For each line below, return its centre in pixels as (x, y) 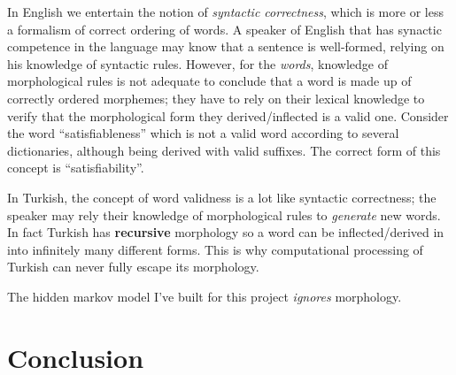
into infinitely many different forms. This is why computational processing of (215, 249)
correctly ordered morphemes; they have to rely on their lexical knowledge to (216, 98)
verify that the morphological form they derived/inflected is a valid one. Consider (228, 115)
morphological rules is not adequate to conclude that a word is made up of (209, 81)
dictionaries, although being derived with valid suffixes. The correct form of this (224, 150)
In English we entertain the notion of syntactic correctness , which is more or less (225, 11)
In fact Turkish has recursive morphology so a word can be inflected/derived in (226, 232)
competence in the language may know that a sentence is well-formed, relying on (226, 46)
